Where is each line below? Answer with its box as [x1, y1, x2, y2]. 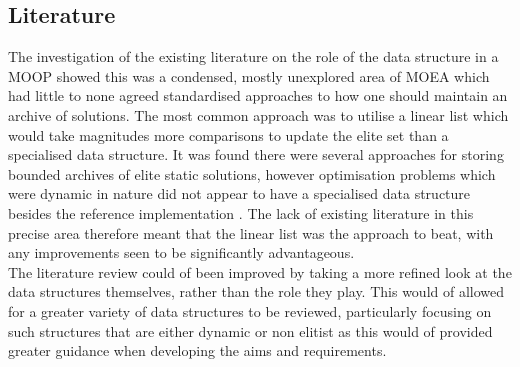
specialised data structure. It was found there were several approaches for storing [8, 144, 504, 165]
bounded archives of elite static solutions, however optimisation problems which [8, 163, 496, 184]
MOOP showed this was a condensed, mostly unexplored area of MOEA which [8, 65, 490, 86]
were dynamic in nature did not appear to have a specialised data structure [8, 183, 471, 204]
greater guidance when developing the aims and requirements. [8, 340, 387, 361]
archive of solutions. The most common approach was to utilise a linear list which [8, 104, 509, 125]
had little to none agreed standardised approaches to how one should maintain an [8, 85, 508, 106]
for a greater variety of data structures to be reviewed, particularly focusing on [8, 300, 492, 321]
